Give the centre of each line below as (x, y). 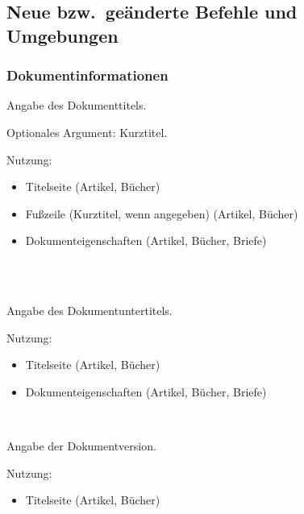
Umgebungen (62, 35)
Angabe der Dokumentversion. (81, 446)
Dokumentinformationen (87, 75)
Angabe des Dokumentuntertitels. (90, 311)
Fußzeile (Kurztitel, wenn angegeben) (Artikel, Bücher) (162, 213)
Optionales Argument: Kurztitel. (87, 132)
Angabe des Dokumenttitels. (77, 105)
